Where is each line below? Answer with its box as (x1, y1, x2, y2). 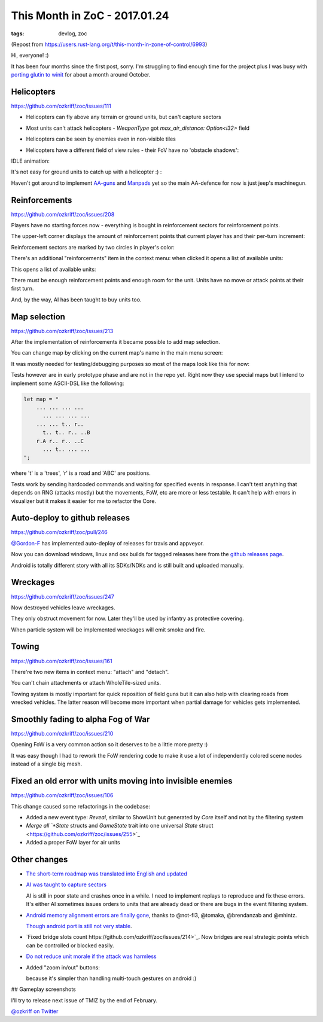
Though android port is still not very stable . (26, 922, 132, 929)
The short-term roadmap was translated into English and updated (26, 870, 188, 877)
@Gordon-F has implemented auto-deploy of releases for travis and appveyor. (11, 539, 205, 547)
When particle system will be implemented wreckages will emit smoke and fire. (11, 626, 206, 633)
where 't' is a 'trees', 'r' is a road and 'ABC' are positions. (11, 469, 151, 477)
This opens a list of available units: (11, 266, 96, 273)
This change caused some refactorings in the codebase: (11, 803, 151, 810)
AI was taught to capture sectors (26, 881, 107, 888)
